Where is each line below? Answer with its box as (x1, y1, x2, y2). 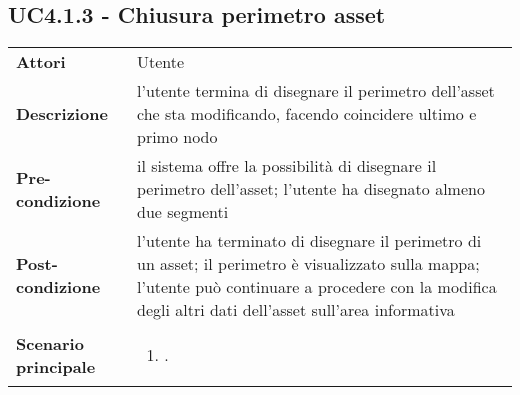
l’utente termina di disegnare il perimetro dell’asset (137, 79, 495, 103)
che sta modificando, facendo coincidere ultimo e (137, 102, 477, 126)
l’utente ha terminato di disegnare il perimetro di (137, 229, 482, 253)
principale (16, 354, 96, 378)
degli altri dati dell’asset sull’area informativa (137, 298, 455, 322)
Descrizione (16, 102, 108, 126)
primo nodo (137, 125, 218, 149)
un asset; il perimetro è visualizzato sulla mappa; (137, 252, 480, 276)
